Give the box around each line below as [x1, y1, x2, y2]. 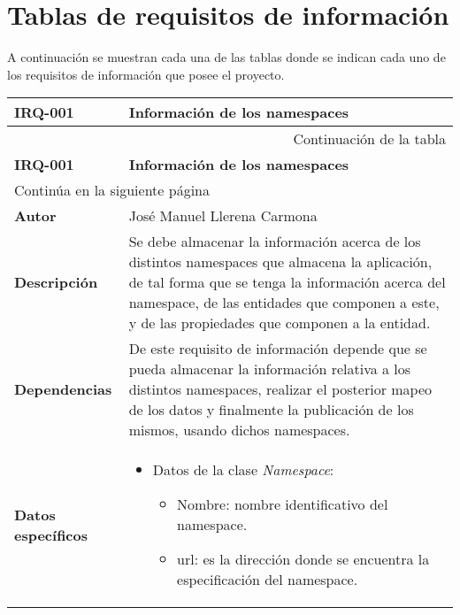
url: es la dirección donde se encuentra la [177, 549, 430, 570]
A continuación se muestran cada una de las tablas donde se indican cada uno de [7, 48, 446, 66]
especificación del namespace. [177, 569, 358, 590]
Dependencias [14, 379, 112, 400]
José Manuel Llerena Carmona [128, 205, 318, 227]
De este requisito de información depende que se [128, 338, 427, 359]
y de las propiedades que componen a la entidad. [128, 312, 431, 334]
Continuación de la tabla [293, 128, 446, 150]
